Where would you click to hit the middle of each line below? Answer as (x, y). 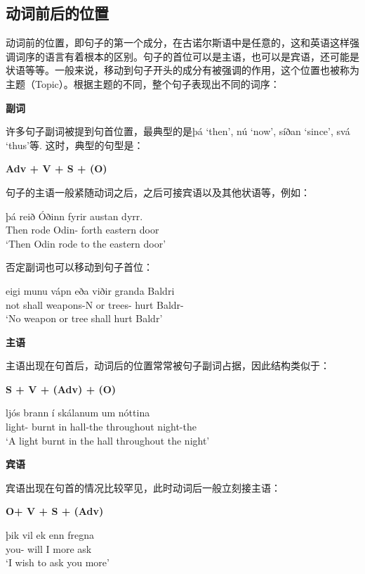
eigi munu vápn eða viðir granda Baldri (90, 290)
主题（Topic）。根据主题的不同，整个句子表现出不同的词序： (143, 83)
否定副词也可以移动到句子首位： (79, 267)
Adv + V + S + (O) (57, 168)
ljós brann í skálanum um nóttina (78, 413)
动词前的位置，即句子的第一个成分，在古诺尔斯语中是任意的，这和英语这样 (178, 43)
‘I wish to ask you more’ (58, 562)
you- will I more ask (49, 548)
